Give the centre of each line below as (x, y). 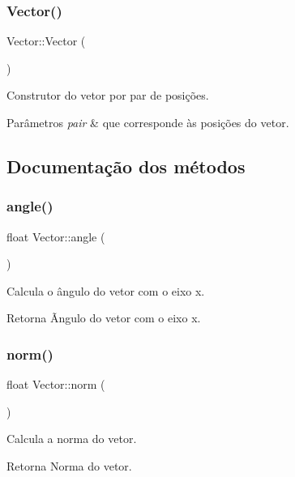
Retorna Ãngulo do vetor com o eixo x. (104, 318)
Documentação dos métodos (126, 166)
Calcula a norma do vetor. (72, 439)
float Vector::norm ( (56, 384)
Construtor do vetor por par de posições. (108, 95)
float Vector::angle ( (56, 236)
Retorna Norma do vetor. (69, 465)
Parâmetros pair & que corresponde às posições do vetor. (148, 122)
